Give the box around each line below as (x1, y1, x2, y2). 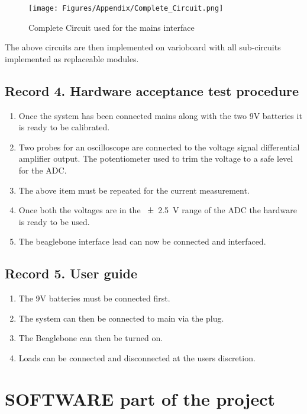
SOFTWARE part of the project (5, 386, 276, 410)
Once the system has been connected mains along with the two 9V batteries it (18, 109, 302, 121)
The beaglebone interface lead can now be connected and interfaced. (18, 235, 266, 248)
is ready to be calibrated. (18, 121, 110, 133)
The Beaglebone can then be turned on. (18, 332, 163, 344)
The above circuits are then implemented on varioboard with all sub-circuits (5, 41, 281, 53)
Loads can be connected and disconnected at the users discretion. (18, 351, 256, 364)
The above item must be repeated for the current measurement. (18, 184, 250, 196)
